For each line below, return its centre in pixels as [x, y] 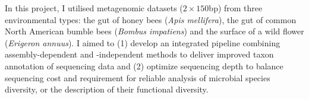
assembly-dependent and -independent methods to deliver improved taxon [139, 54]
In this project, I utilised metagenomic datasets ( [94, 8]
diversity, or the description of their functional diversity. [107, 89]
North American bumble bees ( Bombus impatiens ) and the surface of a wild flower [154, 31]
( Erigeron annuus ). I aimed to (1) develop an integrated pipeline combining [143, 42]
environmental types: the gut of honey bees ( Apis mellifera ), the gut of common [151, 19]
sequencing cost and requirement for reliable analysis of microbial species [138, 77]
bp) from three [236, 8]
